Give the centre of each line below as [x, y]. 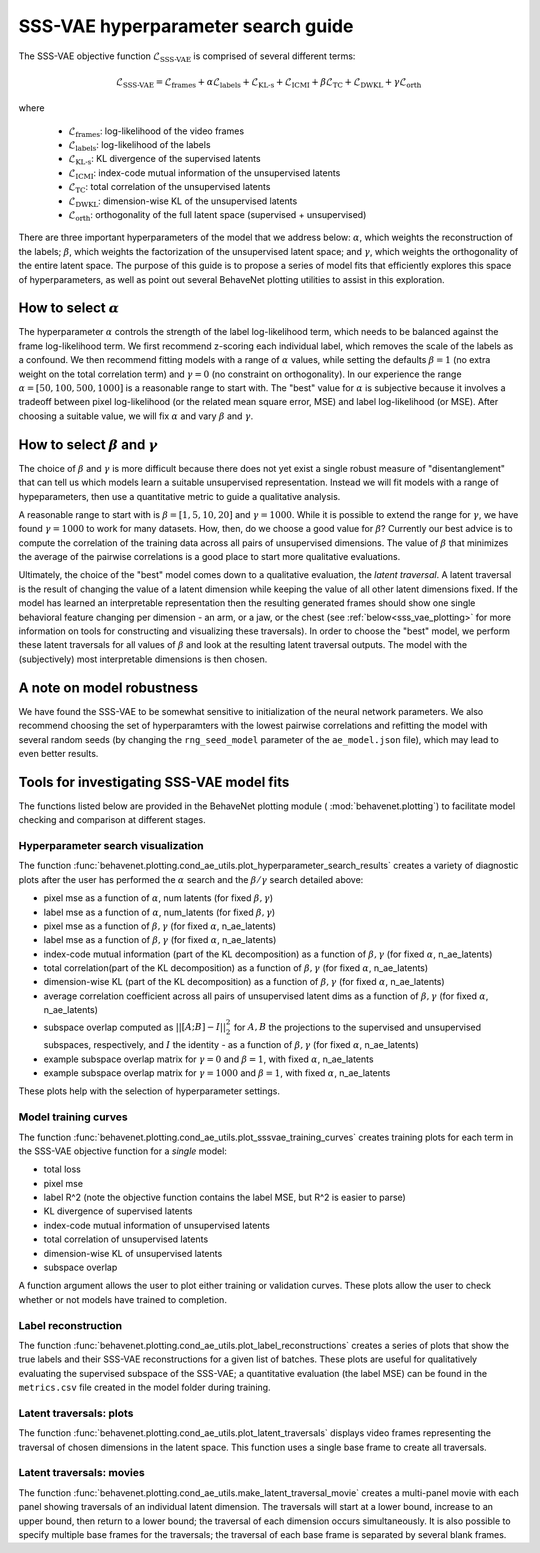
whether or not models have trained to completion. [122, 1299]
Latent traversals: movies [81, 1473]
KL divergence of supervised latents [118, 1211]
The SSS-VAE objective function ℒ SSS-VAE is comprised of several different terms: [187, 57]
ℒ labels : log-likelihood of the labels [139, 146]
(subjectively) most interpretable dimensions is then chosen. [143, 659]
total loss [62, 1169]
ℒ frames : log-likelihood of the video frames [156, 132]
